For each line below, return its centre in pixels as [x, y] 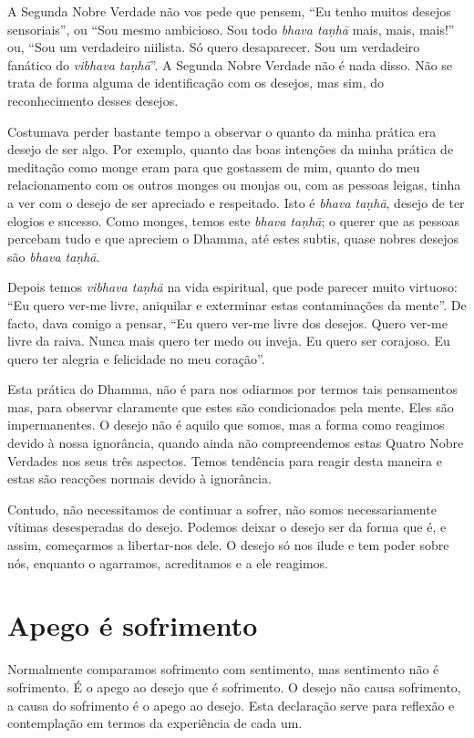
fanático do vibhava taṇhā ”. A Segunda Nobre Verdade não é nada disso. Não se [230, 64]
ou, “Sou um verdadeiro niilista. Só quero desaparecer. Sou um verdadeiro [214, 47]
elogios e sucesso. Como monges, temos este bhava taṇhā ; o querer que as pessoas [234, 220]
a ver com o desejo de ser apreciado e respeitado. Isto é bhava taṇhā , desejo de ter [236, 202]
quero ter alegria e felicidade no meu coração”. [136, 358]
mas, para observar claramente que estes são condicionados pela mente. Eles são [231, 406]
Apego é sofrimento [133, 625]
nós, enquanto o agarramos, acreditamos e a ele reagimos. [168, 562]
